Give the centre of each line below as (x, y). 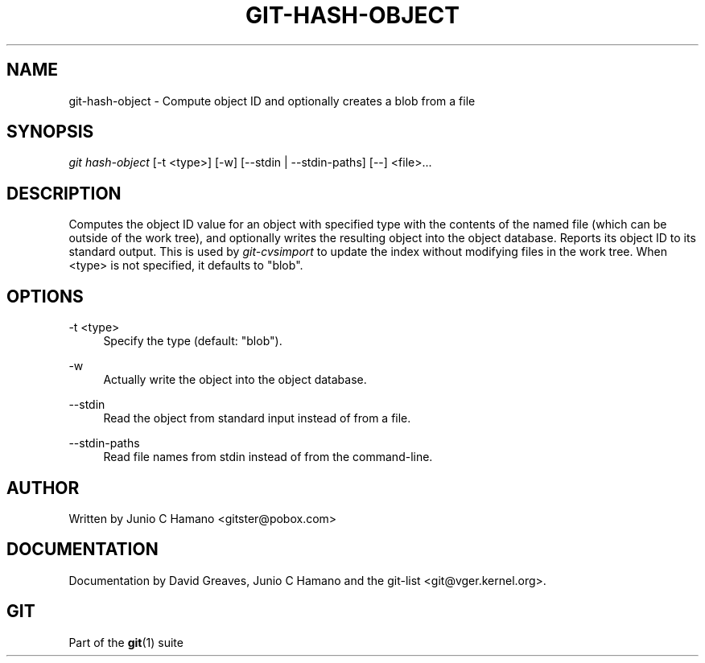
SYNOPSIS (50, 132)
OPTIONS (45, 296)
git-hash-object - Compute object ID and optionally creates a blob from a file (272, 101)
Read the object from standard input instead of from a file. (257, 418)
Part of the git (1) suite (126, 642)
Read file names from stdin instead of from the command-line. (268, 457)
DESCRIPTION (64, 193)
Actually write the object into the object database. (235, 380)
